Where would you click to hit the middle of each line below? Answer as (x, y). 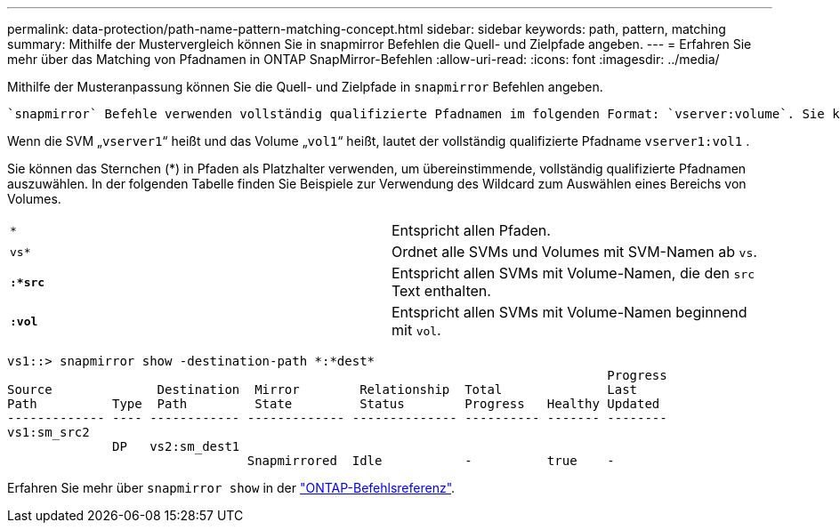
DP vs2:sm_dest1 (176, 446)
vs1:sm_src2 (48, 432)
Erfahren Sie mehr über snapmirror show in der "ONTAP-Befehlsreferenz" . (231, 488)
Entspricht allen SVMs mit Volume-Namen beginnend (569, 312)
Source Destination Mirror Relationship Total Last (323, 389)
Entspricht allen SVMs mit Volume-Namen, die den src (573, 273)
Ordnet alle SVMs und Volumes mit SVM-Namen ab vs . (574, 252)
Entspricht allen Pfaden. (471, 230)
